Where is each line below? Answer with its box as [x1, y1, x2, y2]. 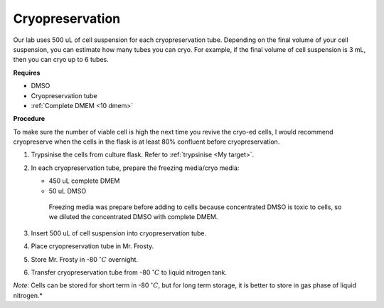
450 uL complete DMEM [48, 176, 120, 185]
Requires [13, 68, 41, 77]
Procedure [13, 115, 46, 123]
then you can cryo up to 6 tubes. [13, 55, 110, 64]
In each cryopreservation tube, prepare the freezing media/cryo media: [31, 164, 240, 172]
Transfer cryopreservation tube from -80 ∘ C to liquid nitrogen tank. [31, 267, 228, 277]
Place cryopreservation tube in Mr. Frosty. [31, 242, 154, 250]
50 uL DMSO [48, 186, 87, 195]
